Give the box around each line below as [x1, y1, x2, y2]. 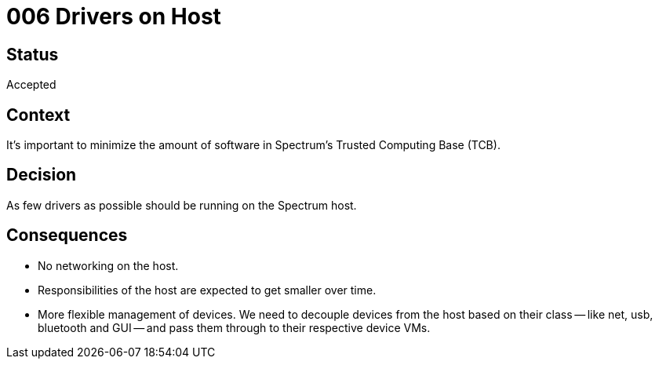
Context [6, 104, 71, 125]
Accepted [6, 78, 56, 92]
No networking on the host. [38, 258, 179, 272]
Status [6, 44, 59, 64]
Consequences [6, 225, 128, 246]
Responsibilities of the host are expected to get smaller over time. [38, 283, 377, 297]
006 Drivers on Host [6, 3, 221, 30]
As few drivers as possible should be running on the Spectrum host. [6, 198, 357, 212]
